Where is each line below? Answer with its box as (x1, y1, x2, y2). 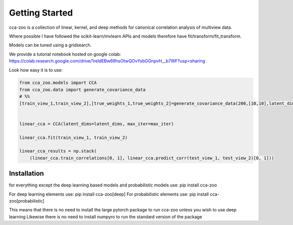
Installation (9, 169, 44, 178)
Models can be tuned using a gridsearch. (9, 42, 92, 48)
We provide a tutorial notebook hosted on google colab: (9, 51, 122, 57)
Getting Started (9, 7, 73, 18)
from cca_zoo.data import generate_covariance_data (19, 87, 146, 92)
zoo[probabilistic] (9, 198, 45, 204)
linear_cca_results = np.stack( (19, 148, 97, 154)
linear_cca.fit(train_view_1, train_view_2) (19, 135, 128, 140)
